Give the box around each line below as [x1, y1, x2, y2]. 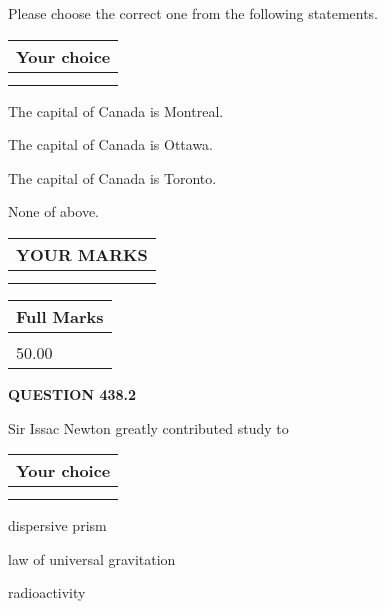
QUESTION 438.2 [8, 383, 137, 404]
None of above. [8, 201, 99, 222]
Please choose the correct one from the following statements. [8, 3, 379, 23]
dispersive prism [8, 515, 107, 536]
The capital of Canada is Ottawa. [8, 134, 214, 155]
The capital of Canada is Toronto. [8, 167, 217, 188]
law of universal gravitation [8, 548, 176, 569]
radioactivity [8, 582, 86, 603]
